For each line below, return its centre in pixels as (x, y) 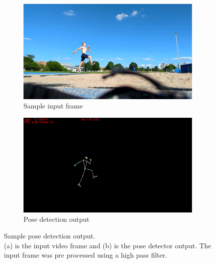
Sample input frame (53, 106)
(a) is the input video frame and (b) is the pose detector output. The (108, 245)
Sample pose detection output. (50, 236)
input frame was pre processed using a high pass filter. (86, 255)
